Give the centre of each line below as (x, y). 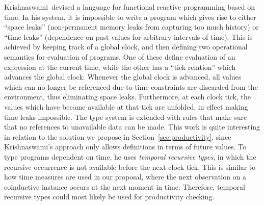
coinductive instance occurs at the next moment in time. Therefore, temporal (125, 186)
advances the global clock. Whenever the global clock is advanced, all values (123, 77)
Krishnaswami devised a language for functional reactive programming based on (130, 7)
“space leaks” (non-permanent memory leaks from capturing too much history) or (131, 27)
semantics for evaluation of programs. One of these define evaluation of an (120, 56)
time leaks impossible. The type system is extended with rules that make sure (126, 117)
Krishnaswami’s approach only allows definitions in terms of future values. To (125, 147)
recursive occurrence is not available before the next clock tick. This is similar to (130, 166)
